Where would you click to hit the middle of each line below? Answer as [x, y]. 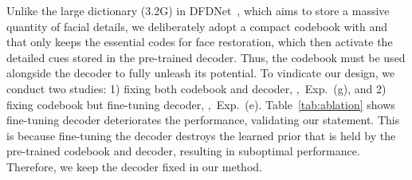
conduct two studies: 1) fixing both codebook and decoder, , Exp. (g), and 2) [196, 88]
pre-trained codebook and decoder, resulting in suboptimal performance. [183, 151]
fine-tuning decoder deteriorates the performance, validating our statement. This [203, 120]
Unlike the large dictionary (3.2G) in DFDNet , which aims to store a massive [198, 10]
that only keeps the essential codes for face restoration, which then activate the [200, 42]
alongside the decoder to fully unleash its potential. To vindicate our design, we [201, 73]
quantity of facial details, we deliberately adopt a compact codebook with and [197, 26]
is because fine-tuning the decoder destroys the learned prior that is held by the [201, 135]
